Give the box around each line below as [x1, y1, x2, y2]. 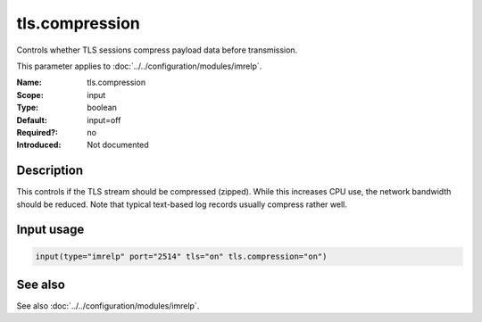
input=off [87, 114, 121, 125]
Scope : [16, 89, 44, 100]
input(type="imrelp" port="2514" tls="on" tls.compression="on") [35, 251, 328, 261]
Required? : [16, 127, 58, 137]
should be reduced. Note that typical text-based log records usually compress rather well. [16, 199, 347, 210]
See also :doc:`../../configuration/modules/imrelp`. [16, 301, 200, 311]
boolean [87, 103, 118, 113]
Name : [16, 77, 42, 88]
